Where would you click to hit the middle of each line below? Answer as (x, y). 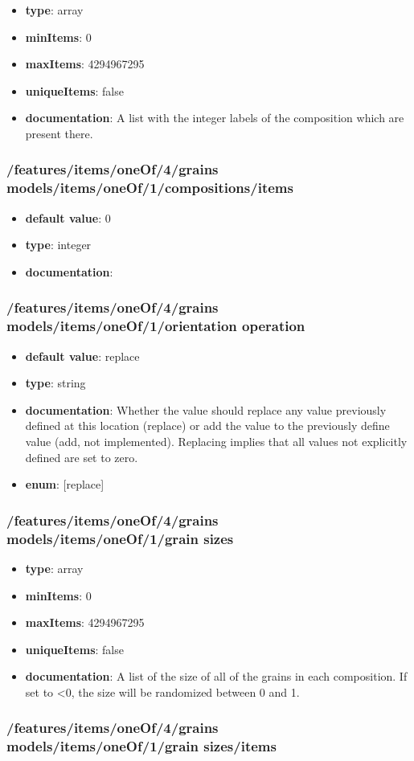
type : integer (58, 245)
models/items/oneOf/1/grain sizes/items (141, 746)
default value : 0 (68, 217)
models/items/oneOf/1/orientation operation (156, 326)
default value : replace (82, 356)
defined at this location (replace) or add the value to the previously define (207, 426)
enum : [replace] (65, 484)
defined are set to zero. (82, 457)
